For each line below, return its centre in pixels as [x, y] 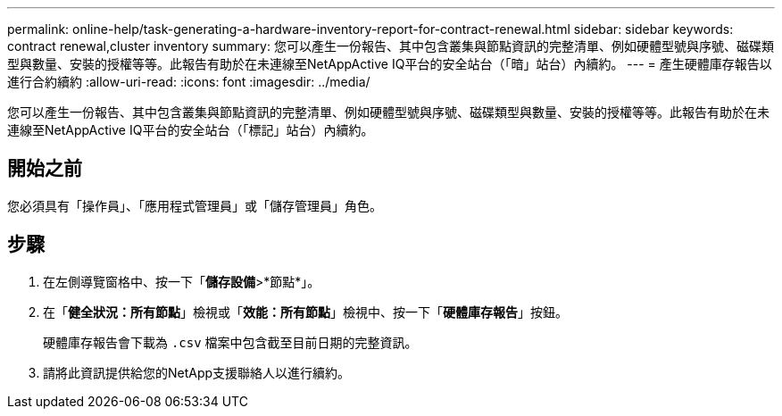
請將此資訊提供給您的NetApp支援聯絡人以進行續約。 [197, 372]
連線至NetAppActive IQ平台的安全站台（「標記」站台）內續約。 [191, 130]
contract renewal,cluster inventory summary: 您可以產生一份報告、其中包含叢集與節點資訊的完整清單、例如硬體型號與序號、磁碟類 [391, 46]
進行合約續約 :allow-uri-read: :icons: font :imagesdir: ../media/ [189, 82]
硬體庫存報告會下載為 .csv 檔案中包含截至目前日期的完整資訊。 [230, 342]
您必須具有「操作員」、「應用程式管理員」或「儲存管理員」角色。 [195, 205]
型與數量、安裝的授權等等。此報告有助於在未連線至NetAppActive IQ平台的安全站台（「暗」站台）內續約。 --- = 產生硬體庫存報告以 [390, 64]
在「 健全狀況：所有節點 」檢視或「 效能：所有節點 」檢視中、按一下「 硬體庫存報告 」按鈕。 [305, 312]
